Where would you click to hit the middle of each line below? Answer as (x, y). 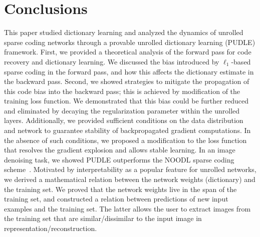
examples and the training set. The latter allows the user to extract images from (127, 208)
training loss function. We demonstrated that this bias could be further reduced (126, 101)
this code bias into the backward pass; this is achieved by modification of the (122, 91)
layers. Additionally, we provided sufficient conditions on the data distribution (124, 120)
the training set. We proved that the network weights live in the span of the (120, 189)
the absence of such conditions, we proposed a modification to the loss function (125, 140)
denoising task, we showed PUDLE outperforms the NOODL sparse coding (119, 159)
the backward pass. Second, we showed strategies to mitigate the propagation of (127, 81)
